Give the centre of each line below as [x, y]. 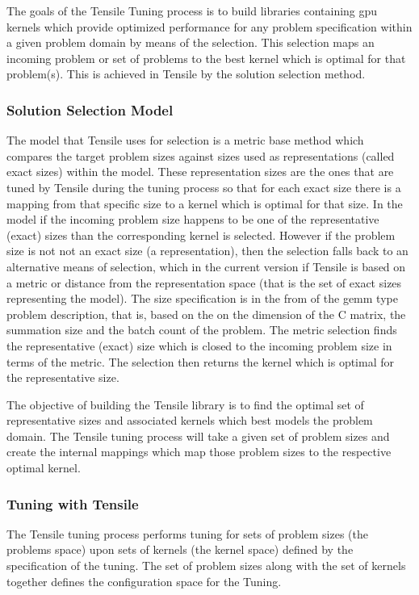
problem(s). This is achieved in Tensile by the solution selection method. [186, 74]
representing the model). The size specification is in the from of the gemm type [202, 298]
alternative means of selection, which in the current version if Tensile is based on [206, 266]
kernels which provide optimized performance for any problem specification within [209, 26]
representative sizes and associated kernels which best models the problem [190, 420]
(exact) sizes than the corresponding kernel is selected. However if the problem [201, 235]
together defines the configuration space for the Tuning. [144, 581]
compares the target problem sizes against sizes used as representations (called [201, 155]
